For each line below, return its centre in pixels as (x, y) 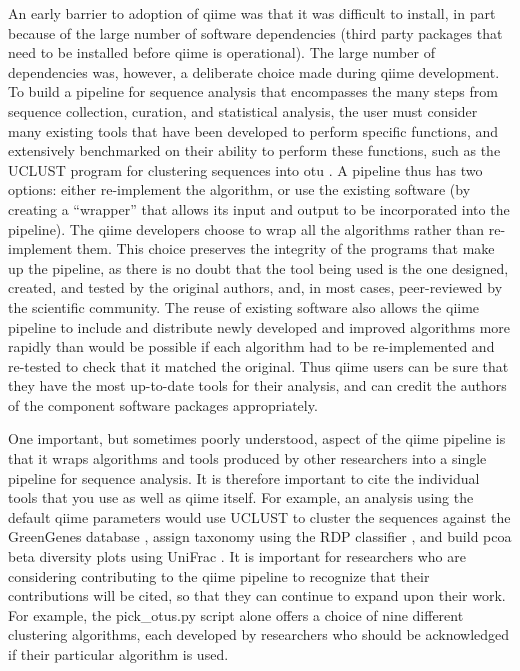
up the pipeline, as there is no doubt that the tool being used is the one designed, (258, 267)
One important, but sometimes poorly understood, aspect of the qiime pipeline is (257, 438)
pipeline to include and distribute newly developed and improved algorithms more (259, 326)
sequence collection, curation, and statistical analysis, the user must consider (243, 110)
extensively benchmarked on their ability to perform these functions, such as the (254, 150)
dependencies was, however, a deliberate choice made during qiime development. (254, 71)
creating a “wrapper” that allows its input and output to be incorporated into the (259, 208)
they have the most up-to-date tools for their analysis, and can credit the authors (257, 385)
